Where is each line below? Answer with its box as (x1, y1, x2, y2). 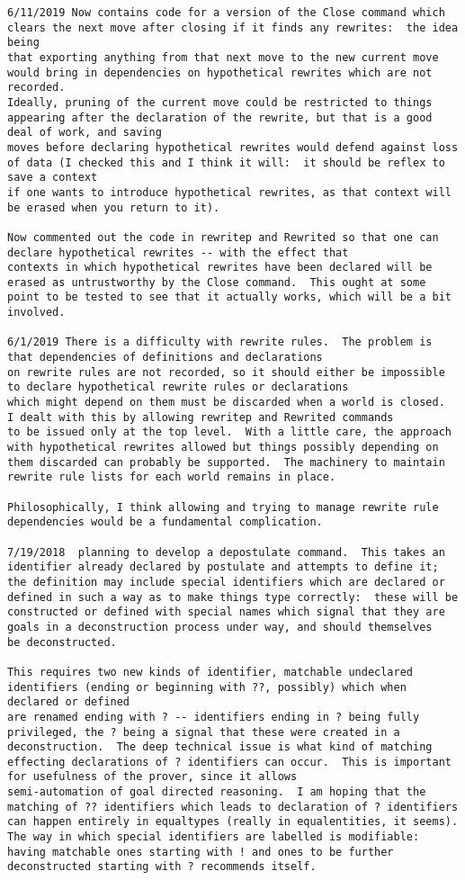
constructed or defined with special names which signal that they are (7, 606, 445, 619)
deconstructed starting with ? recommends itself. (7, 860, 317, 874)
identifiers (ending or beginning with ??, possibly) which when (7, 680, 407, 694)
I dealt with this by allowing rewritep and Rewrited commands (7, 410, 394, 424)
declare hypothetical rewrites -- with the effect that (7, 246, 349, 259)
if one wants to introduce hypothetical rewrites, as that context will (7, 185, 452, 199)
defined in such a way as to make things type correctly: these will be (7, 590, 459, 604)
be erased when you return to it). (7, 201, 220, 214)
